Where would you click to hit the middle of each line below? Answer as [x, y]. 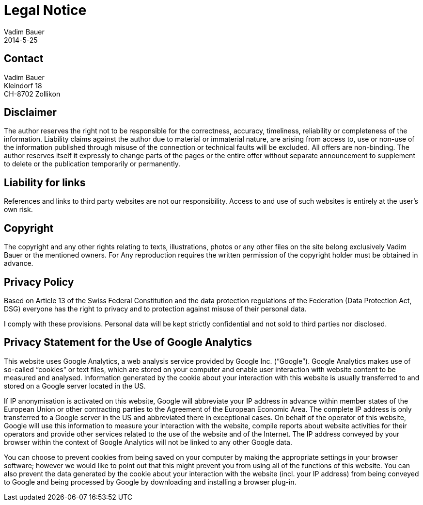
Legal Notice [45, 10]
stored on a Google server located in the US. [75, 386]
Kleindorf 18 [23, 85]
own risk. [18, 210]
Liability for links [45, 182]
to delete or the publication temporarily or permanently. [92, 164]
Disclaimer [30, 113]
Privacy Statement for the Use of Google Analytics [128, 342]
